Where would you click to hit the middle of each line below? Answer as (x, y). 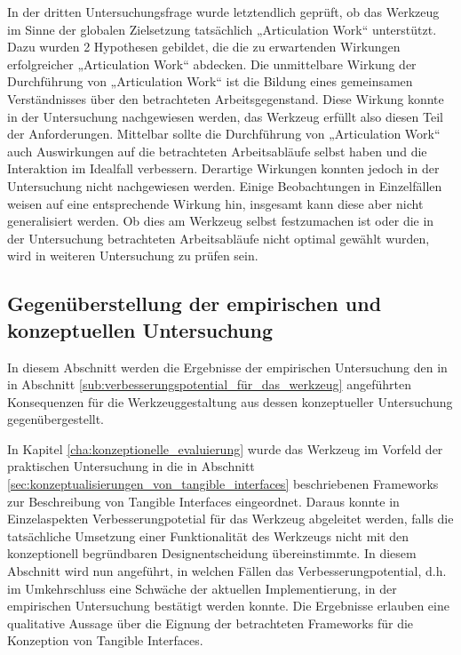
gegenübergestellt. (56, 419)
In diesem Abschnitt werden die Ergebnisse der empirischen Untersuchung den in (227, 367)
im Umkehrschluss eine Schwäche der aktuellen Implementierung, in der (202, 588)
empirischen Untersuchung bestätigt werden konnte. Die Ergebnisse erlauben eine (228, 606)
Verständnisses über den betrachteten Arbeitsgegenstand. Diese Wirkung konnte (226, 98)
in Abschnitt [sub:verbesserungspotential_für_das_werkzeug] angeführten (209, 384)
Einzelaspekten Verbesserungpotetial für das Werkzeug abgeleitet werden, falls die (230, 519)
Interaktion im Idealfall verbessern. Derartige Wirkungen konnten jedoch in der (223, 168)
